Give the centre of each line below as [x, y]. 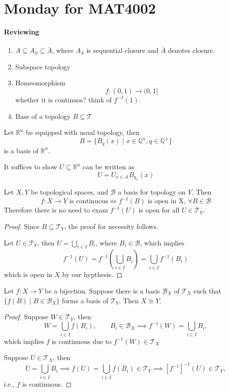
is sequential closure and [122, 50]
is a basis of [21, 150]
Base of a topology [43, 116]
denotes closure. [191, 50]
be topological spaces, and [69, 192]
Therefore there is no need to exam [56, 210]
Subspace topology [43, 66]
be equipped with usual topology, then [83, 132]
